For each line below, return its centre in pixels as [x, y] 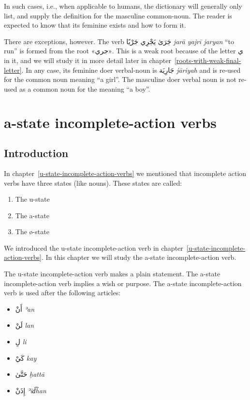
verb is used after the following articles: [62, 293]
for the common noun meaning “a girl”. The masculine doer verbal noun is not [120, 79]
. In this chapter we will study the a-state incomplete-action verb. [139, 257]
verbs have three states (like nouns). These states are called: [93, 183]
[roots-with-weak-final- [208, 60]
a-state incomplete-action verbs [110, 122]
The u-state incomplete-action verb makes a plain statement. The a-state [112, 274]
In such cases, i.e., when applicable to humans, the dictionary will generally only [123, 6]
